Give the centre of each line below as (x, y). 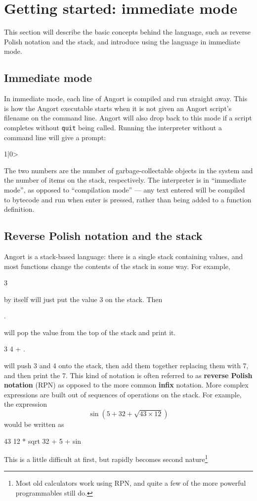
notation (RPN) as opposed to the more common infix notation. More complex (126, 385)
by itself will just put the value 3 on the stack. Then (83, 299)
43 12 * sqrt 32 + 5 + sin (43, 441)
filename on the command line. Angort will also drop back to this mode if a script (128, 118)
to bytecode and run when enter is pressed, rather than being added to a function (128, 199)
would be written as (34, 424)
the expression (25, 404)
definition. (19, 209)
